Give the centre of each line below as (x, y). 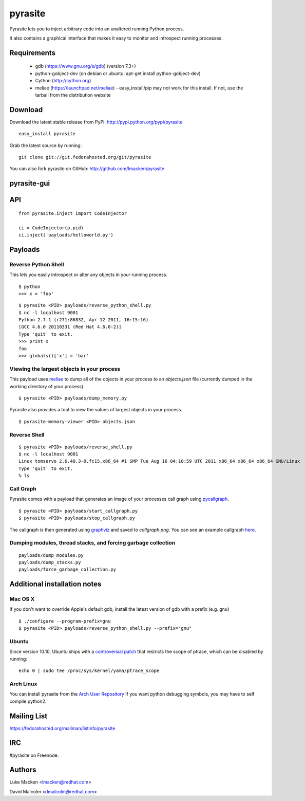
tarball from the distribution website (73, 95)
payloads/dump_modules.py (51, 555)
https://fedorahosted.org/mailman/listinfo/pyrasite (62, 728)
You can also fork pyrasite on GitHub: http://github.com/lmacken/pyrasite (87, 169)
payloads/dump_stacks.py (50, 562)
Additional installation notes (55, 584)
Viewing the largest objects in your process (65, 369)
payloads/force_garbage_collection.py (68, 570)
